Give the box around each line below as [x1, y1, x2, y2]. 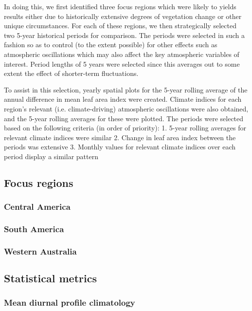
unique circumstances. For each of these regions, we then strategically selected [4, 20, 236, 31]
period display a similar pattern [4, 151, 98, 161]
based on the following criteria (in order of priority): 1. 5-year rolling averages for [4, 123, 246, 133]
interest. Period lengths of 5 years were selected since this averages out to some [4, 58, 240, 69]
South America [4, 223, 64, 235]
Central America [4, 201, 71, 213]
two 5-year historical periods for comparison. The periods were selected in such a [4, 30, 245, 40]
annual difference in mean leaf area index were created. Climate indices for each [4, 94, 242, 104]
